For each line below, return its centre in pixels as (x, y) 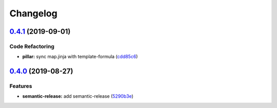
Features (21, 86)
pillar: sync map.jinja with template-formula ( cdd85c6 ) (80, 57)
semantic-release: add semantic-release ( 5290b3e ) (78, 96)
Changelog (33, 13)
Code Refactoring (32, 46)
